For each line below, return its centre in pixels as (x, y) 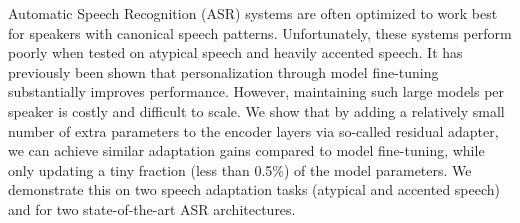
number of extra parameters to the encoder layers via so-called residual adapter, (253, 130)
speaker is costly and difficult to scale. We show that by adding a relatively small (256, 110)
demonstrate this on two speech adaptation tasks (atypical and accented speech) (254, 189)
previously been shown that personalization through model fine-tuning (223, 71)
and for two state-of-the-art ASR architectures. (152, 208)
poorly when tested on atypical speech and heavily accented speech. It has (235, 52)
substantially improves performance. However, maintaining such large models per (256, 91)
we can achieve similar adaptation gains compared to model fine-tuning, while (246, 150)
